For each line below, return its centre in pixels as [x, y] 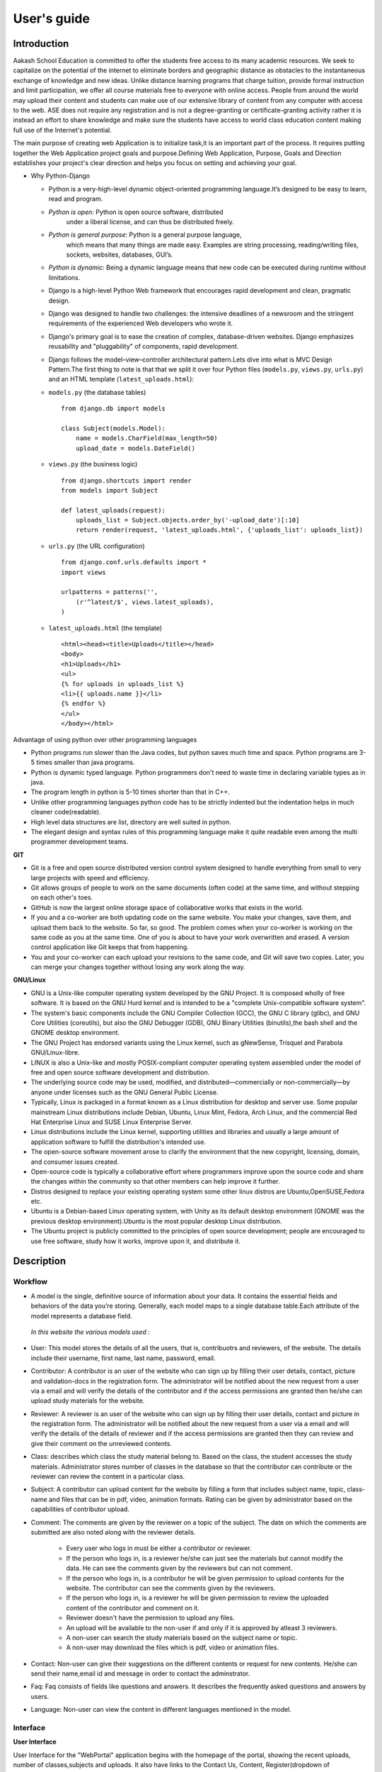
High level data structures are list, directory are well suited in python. [131, 821]
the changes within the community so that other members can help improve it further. [155, 1182]
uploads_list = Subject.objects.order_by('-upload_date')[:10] [187, 520]
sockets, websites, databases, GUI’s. [120, 254]
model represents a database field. [81, 1316]
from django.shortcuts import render [127, 481]
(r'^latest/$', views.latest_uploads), [145, 602]
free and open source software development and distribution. [120, 1072]
